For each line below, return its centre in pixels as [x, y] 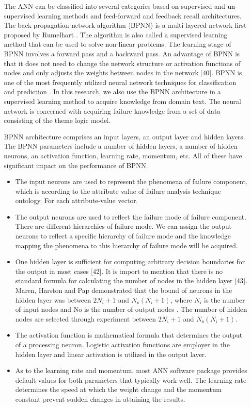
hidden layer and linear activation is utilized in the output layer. [111, 354]
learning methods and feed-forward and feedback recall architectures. [139, 15]
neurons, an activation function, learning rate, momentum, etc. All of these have [123, 155]
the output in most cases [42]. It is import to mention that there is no [119, 271]
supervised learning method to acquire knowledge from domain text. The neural [123, 101]
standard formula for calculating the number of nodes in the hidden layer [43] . [131, 280]
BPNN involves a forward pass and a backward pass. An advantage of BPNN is [122, 53]
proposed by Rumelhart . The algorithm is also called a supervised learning [116, 34]
